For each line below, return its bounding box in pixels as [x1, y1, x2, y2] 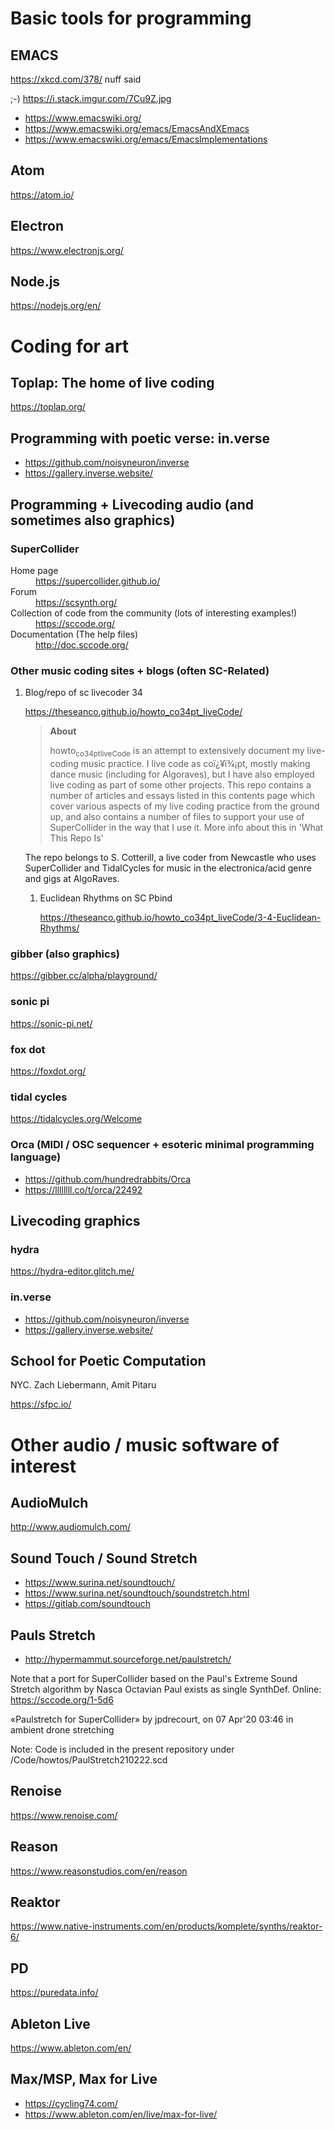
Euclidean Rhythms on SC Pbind [39, 892, 173, 904]
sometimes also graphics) [10, 512, 176, 529]
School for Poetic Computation [10, 1352, 207, 1369]
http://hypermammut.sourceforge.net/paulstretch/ [24, 1653, 232, 1665]
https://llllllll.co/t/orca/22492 [24, 1183, 143, 1196]
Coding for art [10, 335, 130, 357]
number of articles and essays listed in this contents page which [49, 790, 315, 802]
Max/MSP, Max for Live [10, 2071, 158, 2088]
